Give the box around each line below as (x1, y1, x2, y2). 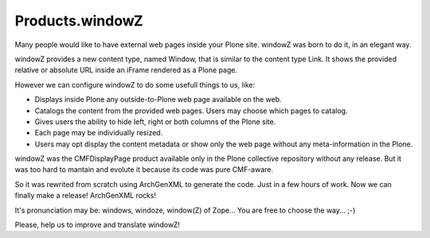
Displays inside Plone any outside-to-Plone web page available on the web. (34, 95, 282, 104)
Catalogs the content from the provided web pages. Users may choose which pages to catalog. (34, 106, 348, 115)
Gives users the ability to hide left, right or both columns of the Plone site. (34, 116, 276, 127)
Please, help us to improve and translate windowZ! (14, 220, 181, 230)
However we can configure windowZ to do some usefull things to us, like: (14, 80, 255, 89)
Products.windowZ (14, 12, 143, 29)
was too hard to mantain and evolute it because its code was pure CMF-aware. (14, 165, 274, 174)
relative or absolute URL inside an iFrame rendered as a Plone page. (14, 65, 238, 75)
